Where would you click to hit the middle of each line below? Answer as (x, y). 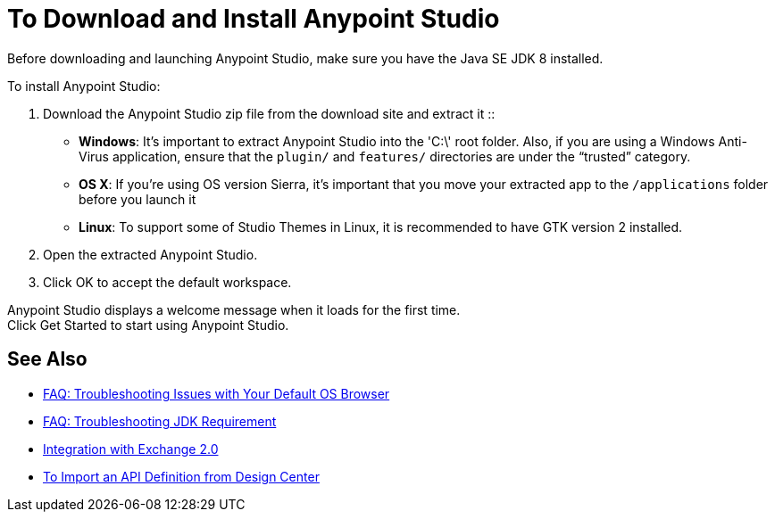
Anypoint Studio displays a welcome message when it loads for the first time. (234, 309)
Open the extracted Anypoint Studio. (150, 254)
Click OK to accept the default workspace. (167, 282)
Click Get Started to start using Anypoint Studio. (148, 325)
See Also (47, 359)
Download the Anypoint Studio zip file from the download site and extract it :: (269, 113)
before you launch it (137, 199)
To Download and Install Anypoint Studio (254, 19)
